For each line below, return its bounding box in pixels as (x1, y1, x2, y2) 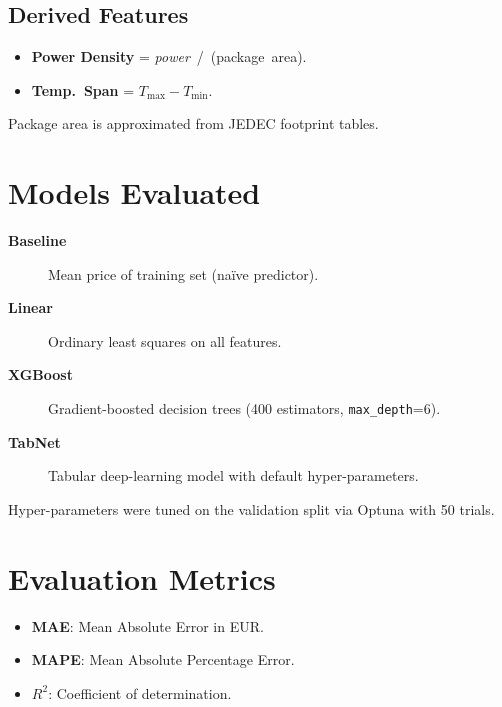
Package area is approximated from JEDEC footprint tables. (8, 113, 379, 134)
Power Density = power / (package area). (31, 46, 307, 67)
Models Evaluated (8, 172, 261, 213)
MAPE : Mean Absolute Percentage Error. (31, 649, 295, 670)
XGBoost (8, 364, 73, 385)
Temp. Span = (31, 79, 135, 100)
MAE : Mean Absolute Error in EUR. (31, 615, 264, 636)
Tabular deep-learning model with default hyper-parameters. (48, 465, 419, 486)
